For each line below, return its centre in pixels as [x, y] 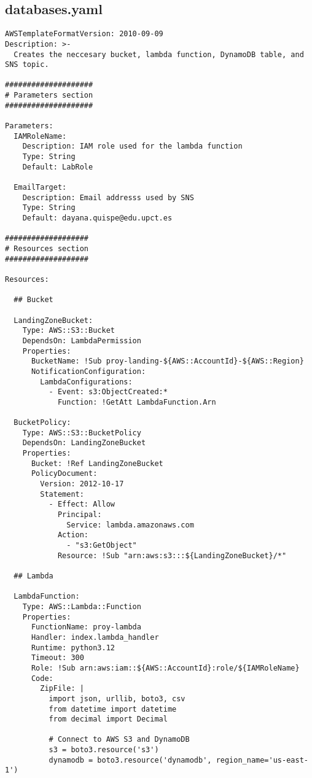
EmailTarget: [40, 188]
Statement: [62, 494]
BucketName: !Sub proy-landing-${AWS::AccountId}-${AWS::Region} [167, 361]
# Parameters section [49, 95]
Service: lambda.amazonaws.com [130, 525]
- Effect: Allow [82, 504]
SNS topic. [27, 65]
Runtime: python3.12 [73, 648]
